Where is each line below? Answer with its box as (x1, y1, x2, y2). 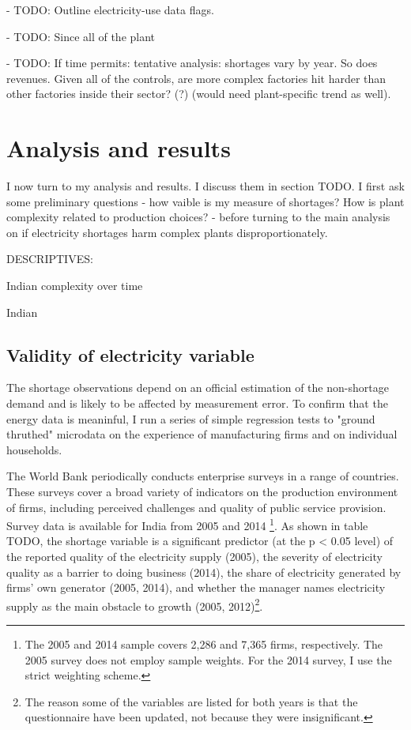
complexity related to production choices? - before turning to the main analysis (6, 209, 390, 225)
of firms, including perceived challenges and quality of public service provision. (6, 499, 386, 515)
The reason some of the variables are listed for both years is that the (25, 693, 358, 709)
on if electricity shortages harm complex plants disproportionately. (6, 224, 328, 240)
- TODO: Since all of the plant (6, 28, 156, 44)
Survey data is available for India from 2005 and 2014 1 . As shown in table (6, 515, 368, 533)
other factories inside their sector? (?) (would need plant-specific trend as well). (6, 85, 391, 102)
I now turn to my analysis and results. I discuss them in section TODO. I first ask (6, 178, 405, 194)
